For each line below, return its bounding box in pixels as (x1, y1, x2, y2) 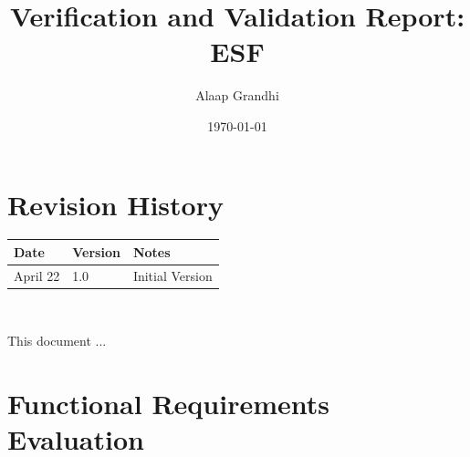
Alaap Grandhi (195, 86, 279, 105)
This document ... (7, 331, 107, 350)
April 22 (14, 265, 60, 285)
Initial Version (132, 265, 213, 285)
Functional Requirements (7, 385, 329, 422)
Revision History (7, 185, 224, 223)
